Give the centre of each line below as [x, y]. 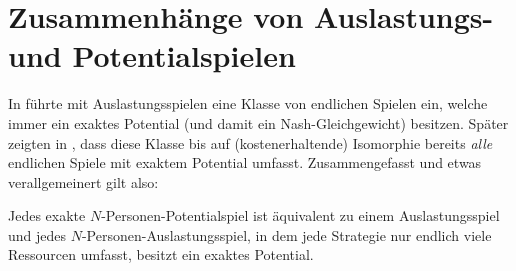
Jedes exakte [47, 215]
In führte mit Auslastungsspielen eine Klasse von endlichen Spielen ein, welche [248, 103]
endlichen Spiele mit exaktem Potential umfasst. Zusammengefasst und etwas [245, 162]
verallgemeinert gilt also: [83, 181]
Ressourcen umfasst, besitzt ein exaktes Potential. [161, 254]
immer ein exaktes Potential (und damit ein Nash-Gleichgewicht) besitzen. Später [258, 122]
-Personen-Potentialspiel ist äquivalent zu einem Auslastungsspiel [300, 215]
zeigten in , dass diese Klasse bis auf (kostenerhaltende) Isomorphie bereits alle [250, 142]
